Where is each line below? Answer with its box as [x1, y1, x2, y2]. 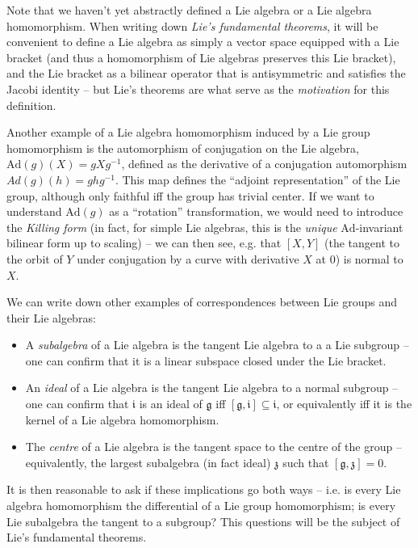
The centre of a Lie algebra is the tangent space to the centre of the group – [25, 438, 402, 455]
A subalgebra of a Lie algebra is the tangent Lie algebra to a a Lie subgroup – [25, 336, 409, 353]
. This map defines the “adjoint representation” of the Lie [115, 171, 400, 188]
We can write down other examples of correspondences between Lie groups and [6, 293, 398, 310]
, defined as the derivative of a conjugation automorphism [121, 155, 408, 172]
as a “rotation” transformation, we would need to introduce [109, 203, 403, 220]
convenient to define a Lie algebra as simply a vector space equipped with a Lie [6, 33, 399, 50]
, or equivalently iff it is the [276, 395, 412, 412]
